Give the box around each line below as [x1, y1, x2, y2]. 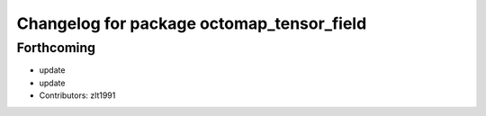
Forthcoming [16, 40, 96, 56]
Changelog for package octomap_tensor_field [16, 13, 367, 33]
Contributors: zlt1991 [39, 90, 116, 101]
